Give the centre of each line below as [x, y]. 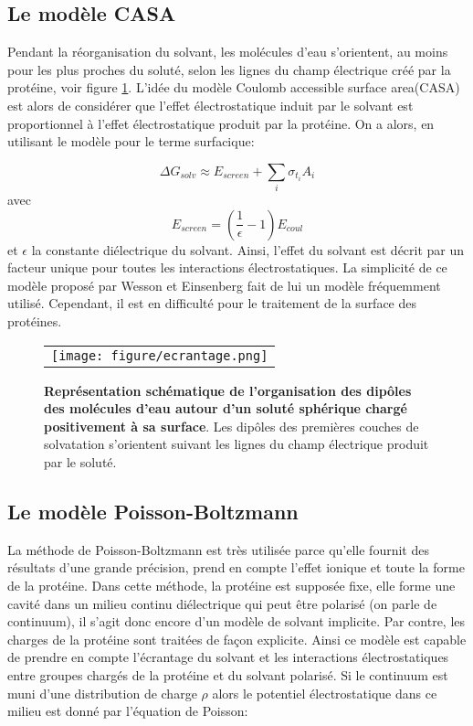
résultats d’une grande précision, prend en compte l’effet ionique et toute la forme [236, 567]
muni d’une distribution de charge [102, 693]
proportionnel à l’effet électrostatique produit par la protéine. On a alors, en [221, 123]
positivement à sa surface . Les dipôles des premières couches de [231, 426]
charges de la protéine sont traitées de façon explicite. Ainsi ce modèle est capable [237, 639]
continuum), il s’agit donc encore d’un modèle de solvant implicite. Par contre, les [236, 621]
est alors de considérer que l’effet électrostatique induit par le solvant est [210, 105]
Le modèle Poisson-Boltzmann [153, 512]
